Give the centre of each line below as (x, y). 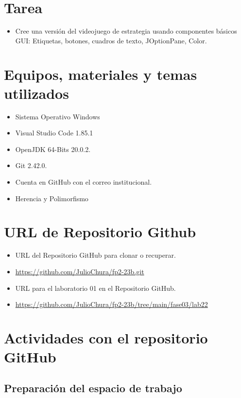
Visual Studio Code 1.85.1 (54, 133)
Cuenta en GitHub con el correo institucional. (84, 182)
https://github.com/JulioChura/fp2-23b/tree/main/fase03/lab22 (112, 304)
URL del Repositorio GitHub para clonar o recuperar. (95, 255)
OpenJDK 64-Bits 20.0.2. (53, 149)
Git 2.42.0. (31, 165)
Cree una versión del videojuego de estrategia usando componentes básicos (126, 31)
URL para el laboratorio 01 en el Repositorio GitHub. (95, 288)
